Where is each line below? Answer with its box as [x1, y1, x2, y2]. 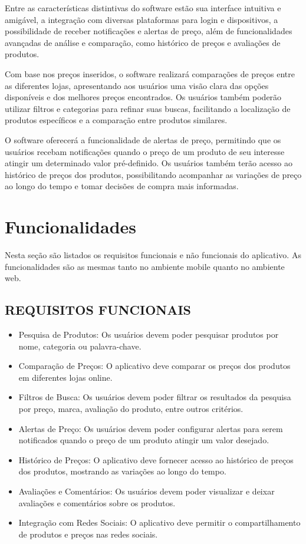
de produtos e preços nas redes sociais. [18, 527, 158, 540]
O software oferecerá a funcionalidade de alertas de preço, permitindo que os [5, 133, 281, 146]
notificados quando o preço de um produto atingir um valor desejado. [18, 434, 269, 446]
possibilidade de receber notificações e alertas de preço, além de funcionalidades [5, 25, 292, 37]
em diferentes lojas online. [18, 371, 113, 383]
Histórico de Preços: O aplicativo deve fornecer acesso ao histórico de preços [18, 453, 294, 466]
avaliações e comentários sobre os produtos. [18, 496, 176, 509]
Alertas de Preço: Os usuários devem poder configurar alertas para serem [18, 422, 283, 434]
